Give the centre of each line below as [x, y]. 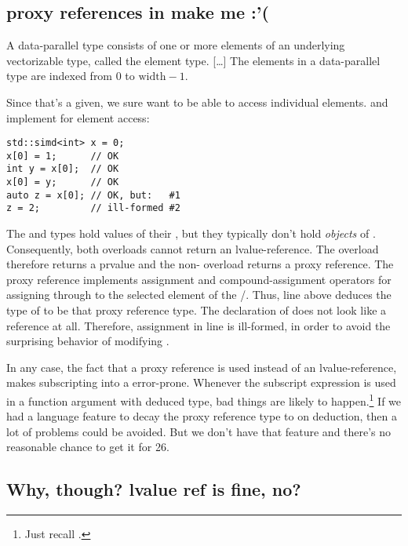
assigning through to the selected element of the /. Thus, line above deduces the [199, 295]
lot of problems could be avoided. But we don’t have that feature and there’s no [199, 431]
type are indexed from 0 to [71, 76]
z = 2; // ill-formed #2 [93, 208]
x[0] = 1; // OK [63, 156]
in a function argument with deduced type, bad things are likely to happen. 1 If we [204, 400]
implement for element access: [78, 117]
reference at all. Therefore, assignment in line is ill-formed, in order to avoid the [199, 325]
